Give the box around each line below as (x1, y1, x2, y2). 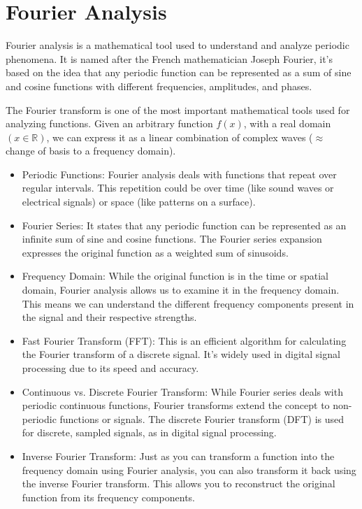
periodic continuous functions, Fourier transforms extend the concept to (22, 398, 330, 413)
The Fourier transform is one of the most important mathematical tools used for (6, 102, 350, 117)
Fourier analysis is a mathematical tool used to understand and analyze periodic (6, 38, 349, 52)
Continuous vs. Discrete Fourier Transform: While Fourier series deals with (22, 384, 343, 399)
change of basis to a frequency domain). (6, 143, 176, 158)
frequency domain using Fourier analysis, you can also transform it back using (22, 462, 356, 477)
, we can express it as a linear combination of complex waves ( (46, 129, 313, 144)
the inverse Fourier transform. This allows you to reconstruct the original (22, 476, 335, 491)
